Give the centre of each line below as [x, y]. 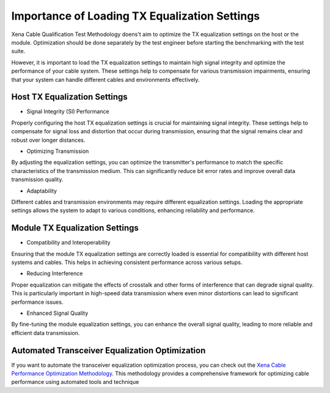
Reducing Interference [55, 274]
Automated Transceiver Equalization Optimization [108, 351]
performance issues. [37, 302]
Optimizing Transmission [58, 151]
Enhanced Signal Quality [57, 313]
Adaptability [42, 191]
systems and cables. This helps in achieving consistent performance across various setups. [127, 262]
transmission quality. [37, 180]
